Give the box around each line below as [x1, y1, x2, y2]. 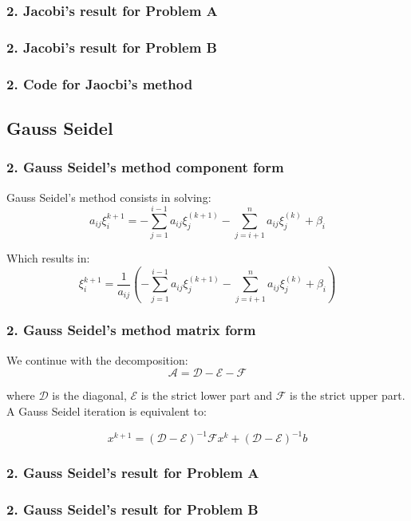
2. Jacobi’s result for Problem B [6, 37, 217, 57]
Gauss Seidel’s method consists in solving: [6, 188, 211, 205]
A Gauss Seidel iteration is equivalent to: [6, 402, 207, 419]
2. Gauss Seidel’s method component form [6, 157, 284, 177]
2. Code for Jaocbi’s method [6, 73, 193, 93]
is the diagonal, [52, 387, 127, 404]
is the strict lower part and [140, 387, 273, 404]
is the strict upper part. [290, 387, 405, 404]
